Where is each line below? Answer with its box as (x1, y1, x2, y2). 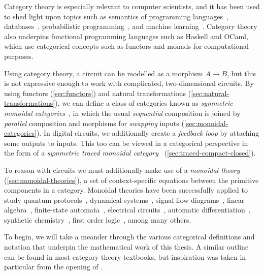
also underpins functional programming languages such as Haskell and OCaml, (4, 30, 248, 41)
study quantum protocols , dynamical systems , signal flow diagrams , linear (4, 194, 245, 205)
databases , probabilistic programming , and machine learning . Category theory (4, 21, 257, 32)
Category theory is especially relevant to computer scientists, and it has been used (4, 1, 260, 11)
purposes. (4, 50, 34, 61)
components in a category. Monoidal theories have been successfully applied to (4, 185, 248, 195)
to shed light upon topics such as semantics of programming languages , (4, 11, 229, 21)
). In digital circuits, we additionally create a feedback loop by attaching (36, 128, 259, 138)
